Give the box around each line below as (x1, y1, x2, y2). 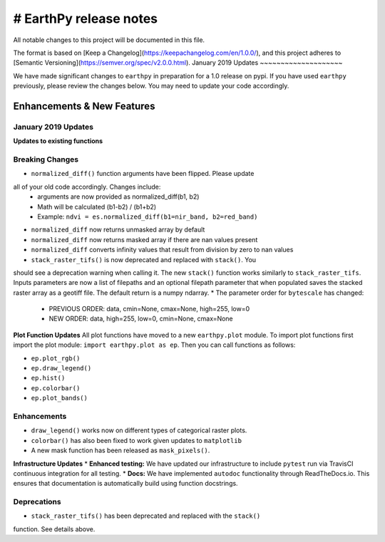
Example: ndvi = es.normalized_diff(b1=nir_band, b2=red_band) (37, 212, 258, 221)
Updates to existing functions (13, 137, 103, 145)
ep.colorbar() (31, 384, 81, 392)
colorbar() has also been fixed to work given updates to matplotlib (31, 436, 242, 444)
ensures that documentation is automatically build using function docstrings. (13, 479, 238, 488)
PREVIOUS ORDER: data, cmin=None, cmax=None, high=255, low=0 (48, 305, 250, 313)
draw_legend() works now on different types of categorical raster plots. (31, 426, 247, 434)
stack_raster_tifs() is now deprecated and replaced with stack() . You (31, 255, 257, 264)
